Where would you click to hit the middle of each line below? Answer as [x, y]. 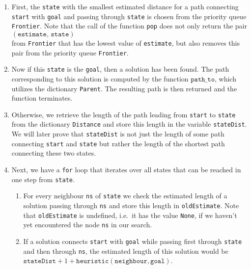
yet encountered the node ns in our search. [88, 225]
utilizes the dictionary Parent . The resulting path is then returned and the [124, 88]
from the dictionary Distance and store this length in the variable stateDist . [129, 124]
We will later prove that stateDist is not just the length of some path [118, 134]
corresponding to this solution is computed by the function [100, 78]
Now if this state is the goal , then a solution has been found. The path [120, 69]
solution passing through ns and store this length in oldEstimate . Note [131, 205]
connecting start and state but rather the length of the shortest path [118, 143]
